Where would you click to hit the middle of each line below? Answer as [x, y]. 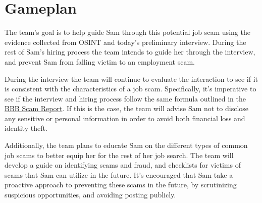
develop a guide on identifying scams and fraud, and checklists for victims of [123, 165]
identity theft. [26, 128]
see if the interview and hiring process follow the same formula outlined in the [125, 98]
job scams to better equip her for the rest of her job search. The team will [119, 155]
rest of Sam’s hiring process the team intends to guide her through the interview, [130, 52]
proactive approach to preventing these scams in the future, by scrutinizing [121, 185]
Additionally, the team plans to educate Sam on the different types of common [126, 145]
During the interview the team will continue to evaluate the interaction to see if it [132, 79]
